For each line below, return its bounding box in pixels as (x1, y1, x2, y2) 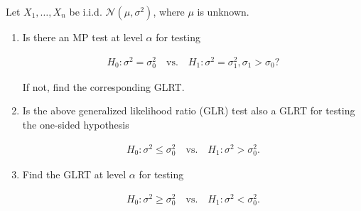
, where (153, 4, 185, 18)
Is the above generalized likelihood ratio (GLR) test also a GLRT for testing (22, 103, 355, 118)
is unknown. (197, 4, 249, 18)
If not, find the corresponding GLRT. (22, 79, 185, 94)
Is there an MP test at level (22, 30, 143, 44)
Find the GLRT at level (22, 166, 126, 181)
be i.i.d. (69, 4, 102, 18)
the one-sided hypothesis (22, 117, 129, 132)
